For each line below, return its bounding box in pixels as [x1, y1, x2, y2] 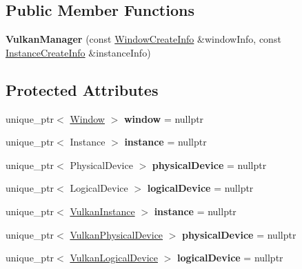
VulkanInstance [70, 203, 135, 218]
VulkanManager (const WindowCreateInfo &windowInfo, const [6, 32, 281, 46]
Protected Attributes [6, 79, 159, 100]
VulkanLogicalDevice [70, 250, 158, 265]
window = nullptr [123, 111, 204, 126]
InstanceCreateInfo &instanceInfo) [6, 45, 151, 59]
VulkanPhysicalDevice [70, 227, 163, 241]
